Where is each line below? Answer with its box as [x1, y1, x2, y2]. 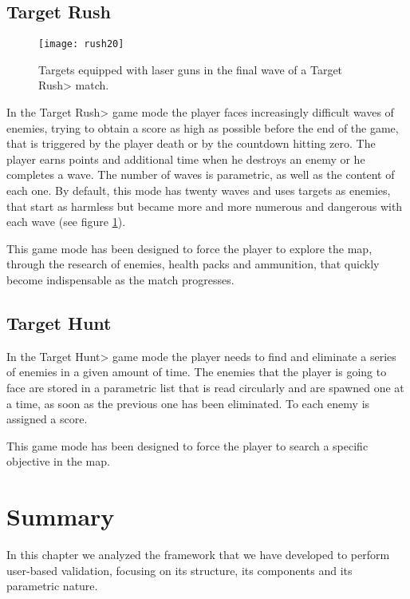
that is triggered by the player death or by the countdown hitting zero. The [6, 135, 376, 152]
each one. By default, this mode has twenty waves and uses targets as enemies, [6, 182, 391, 199]
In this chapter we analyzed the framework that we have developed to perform [6, 546, 390, 563]
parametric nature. [6, 577, 98, 594]
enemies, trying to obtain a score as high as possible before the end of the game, [6, 119, 399, 136]
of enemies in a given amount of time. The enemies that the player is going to [6, 363, 387, 380]
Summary [6, 500, 115, 533]
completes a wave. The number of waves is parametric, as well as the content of [6, 166, 395, 183]
